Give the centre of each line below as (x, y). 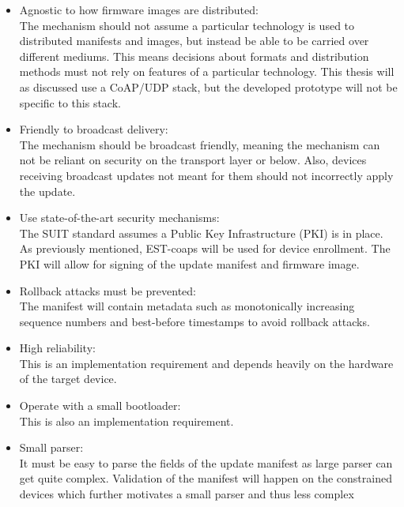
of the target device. (68, 379)
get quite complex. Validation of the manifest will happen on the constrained (206, 478)
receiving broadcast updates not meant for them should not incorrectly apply (206, 175)
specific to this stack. (70, 102)
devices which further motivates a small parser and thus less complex (187, 494)
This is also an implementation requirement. (126, 421)
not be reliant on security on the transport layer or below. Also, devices (193, 160)
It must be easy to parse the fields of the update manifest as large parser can (206, 462)
